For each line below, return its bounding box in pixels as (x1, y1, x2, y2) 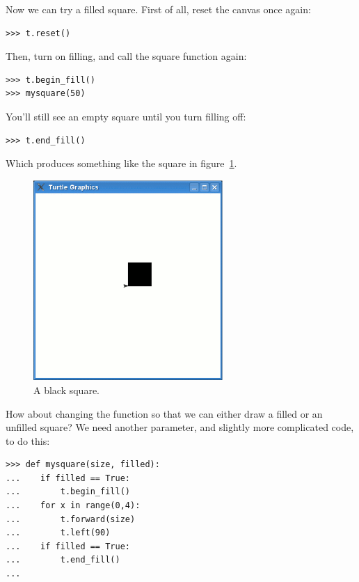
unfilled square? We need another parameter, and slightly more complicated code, (6, 420, 354, 434)
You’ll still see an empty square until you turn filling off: (6, 109, 246, 123)
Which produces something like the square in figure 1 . (6, 156, 237, 171)
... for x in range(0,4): (6, 501, 141, 511)
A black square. (33, 382, 100, 397)
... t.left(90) (6, 528, 111, 538)
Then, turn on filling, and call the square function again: (6, 49, 247, 63)
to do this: (6, 433, 50, 448)
